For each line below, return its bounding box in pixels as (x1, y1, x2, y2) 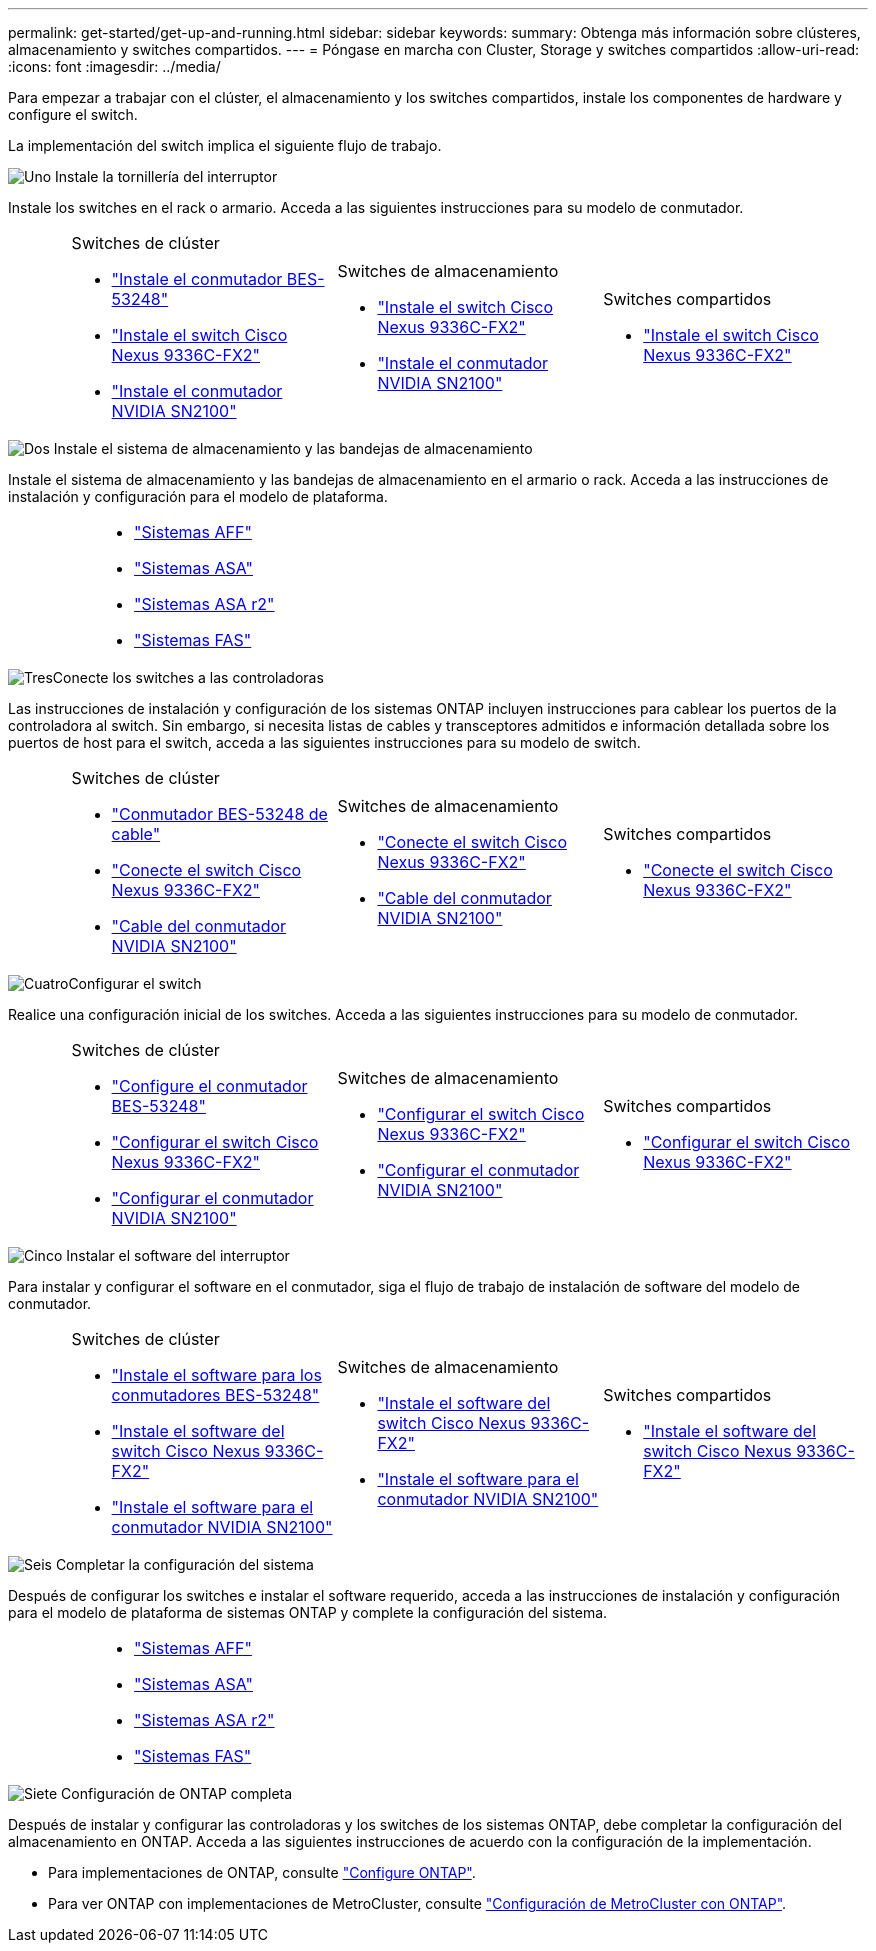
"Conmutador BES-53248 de (111, 804, 328, 824)
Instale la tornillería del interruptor (55, 168, 278, 185)
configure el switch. (8, 106, 138, 123)
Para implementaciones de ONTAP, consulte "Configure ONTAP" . (48, 1864, 476, 1881)
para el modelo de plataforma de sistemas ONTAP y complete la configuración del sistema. (8, 1604, 608, 1621)
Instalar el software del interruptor (66, 1247, 290, 1264)
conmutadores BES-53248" (111, 1385, 320, 1405)
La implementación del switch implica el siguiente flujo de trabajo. (8, 137, 442, 154)
